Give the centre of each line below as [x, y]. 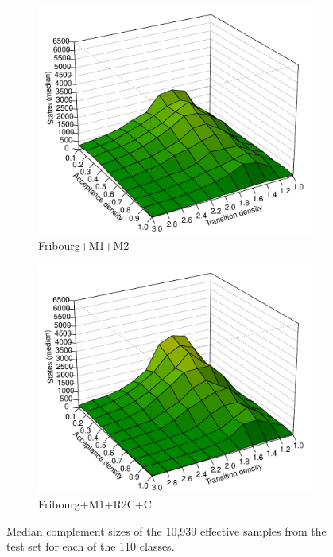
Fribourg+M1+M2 [84, 245]
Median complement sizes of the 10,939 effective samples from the [166, 530]
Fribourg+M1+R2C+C [95, 504]
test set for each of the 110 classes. [91, 546]
